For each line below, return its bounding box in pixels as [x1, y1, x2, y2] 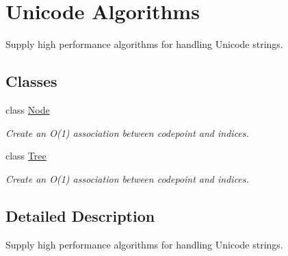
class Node [5, 102, 50, 116]
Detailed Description [5, 205, 155, 226]
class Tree [5, 149, 47, 163]
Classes [5, 71, 57, 92]
